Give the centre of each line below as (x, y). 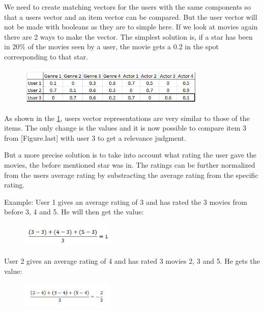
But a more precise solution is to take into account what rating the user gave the (130, 155)
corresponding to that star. (46, 56)
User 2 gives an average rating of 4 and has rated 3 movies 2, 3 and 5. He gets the (132, 261)
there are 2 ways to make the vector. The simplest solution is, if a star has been (128, 36)
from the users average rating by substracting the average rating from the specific (131, 175)
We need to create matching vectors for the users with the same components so (128, 7)
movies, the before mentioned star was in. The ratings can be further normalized (130, 164)
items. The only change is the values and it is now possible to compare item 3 (125, 128)
